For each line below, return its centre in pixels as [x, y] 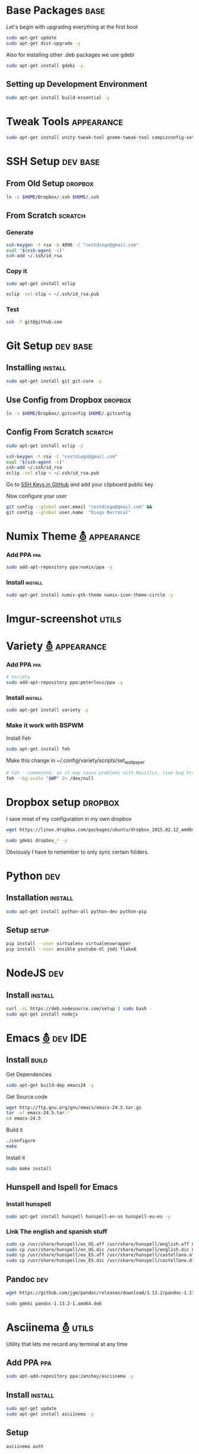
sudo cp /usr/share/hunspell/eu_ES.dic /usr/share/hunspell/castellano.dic [102, 1261]
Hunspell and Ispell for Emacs [62, 1187]
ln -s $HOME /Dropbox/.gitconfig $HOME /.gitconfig [69, 414]
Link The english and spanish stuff [57, 1231]
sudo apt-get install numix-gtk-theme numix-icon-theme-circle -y [90, 595]
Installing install [36, 368]
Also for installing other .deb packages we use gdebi [70, 55]
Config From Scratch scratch [60, 432]
